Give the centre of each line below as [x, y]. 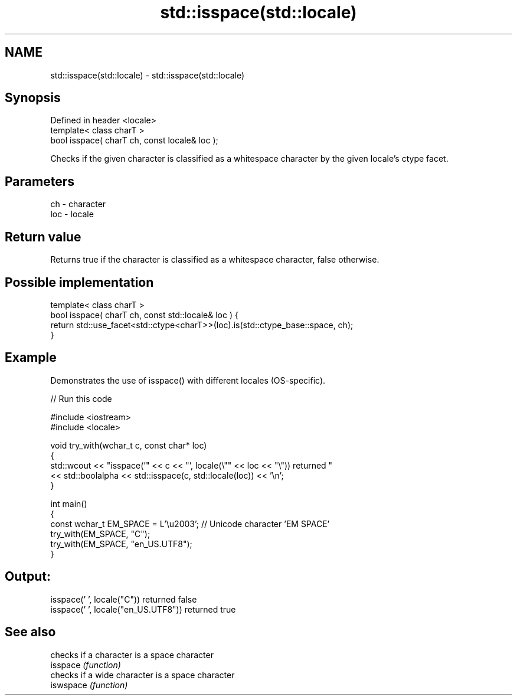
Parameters [40, 181]
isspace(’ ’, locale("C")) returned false [124, 599]
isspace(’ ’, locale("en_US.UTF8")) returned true [143, 609]
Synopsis [33, 98]
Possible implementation [79, 282]
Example [31, 358]
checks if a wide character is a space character [143, 675]
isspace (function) [86, 665]
